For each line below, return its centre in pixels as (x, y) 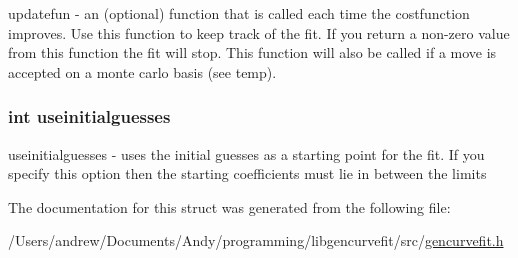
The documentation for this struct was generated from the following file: (229, 206)
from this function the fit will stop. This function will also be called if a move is (252, 52)
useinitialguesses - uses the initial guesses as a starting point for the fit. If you (246, 153)
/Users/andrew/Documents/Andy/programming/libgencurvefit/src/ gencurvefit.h (256, 240)
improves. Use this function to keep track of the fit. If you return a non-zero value (259, 32)
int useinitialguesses (89, 116)
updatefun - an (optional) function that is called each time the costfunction (239, 13)
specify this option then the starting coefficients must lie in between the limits (247, 173)
